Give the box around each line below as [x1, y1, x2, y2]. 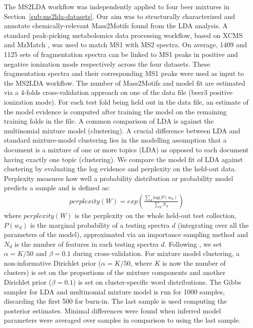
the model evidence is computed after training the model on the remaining [4, 106, 227, 116]
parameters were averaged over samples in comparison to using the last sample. [4, 315, 241, 325]
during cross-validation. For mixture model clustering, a [73, 248, 240, 258]
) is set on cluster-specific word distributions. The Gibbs [73, 277, 241, 287]
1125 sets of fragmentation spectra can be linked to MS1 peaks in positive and [4, 49, 238, 59]
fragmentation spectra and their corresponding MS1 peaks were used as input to [4, 68, 244, 78]
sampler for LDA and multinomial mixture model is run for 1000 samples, [4, 286, 225, 296]
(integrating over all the [177, 219, 249, 230]
